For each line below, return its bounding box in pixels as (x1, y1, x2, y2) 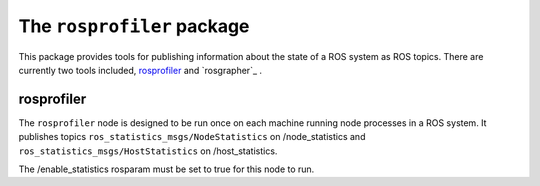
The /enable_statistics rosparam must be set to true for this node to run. (18, 163, 315, 175)
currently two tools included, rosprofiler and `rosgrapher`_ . (18, 64, 262, 76)
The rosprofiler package (18, 15, 250, 37)
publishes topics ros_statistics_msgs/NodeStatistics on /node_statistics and (18, 131, 366, 143)
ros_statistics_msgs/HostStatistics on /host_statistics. (18, 145, 278, 157)
